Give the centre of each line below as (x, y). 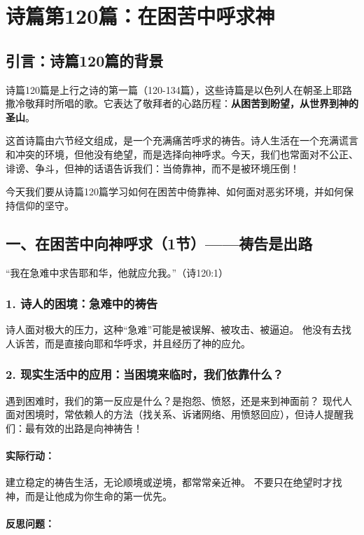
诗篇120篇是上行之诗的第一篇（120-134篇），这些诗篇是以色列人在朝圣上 (169, 89)
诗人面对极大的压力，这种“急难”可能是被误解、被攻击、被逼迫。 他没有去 (174, 329)
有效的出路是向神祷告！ (89, 428)
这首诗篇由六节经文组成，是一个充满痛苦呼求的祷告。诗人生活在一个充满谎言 (182, 140)
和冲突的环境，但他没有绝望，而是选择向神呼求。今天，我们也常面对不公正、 (182, 154)
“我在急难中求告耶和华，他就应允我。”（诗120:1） (117, 272)
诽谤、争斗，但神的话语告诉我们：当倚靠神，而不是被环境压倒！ (153, 168)
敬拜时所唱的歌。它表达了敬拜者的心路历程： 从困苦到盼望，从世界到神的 (191, 103)
